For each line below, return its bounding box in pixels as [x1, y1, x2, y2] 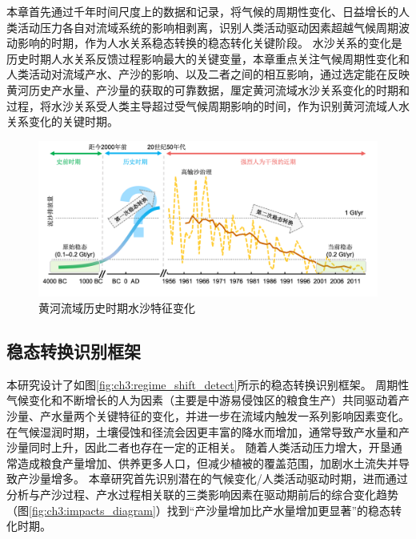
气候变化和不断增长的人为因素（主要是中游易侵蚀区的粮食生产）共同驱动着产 [6, 392, 410, 408]
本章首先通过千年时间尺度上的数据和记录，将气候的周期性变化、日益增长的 [6, 3, 398, 19]
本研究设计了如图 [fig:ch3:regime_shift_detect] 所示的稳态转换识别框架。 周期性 [6, 376, 410, 392]
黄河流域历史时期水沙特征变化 [38, 299, 195, 316]
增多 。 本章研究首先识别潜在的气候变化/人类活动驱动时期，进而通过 [50, 470, 408, 487]
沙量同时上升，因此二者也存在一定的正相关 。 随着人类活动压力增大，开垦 [6, 439, 391, 456]
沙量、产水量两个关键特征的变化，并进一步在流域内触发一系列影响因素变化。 [6, 407, 410, 424]
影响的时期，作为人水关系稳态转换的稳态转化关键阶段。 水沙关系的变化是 [17, 34, 402, 51]
